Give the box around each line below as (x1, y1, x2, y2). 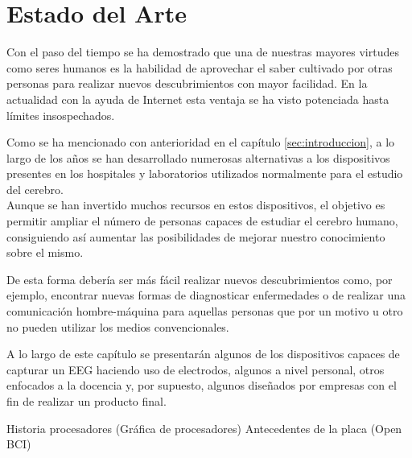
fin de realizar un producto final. (6, 393, 167, 409)
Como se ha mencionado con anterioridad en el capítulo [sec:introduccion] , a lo (6, 134, 395, 151)
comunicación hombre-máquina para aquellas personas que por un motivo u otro (6, 303, 403, 320)
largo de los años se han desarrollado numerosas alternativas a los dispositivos (6, 149, 390, 166)
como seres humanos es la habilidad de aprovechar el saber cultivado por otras (6, 59, 393, 76)
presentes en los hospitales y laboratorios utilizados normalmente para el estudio (6, 165, 403, 182)
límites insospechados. (6, 106, 115, 123)
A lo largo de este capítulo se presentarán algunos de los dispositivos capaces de (6, 345, 400, 362)
